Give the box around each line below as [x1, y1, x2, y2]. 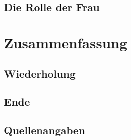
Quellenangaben [4, 123, 86, 138]
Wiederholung [4, 66, 76, 81]
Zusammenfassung [4, 32, 128, 52]
